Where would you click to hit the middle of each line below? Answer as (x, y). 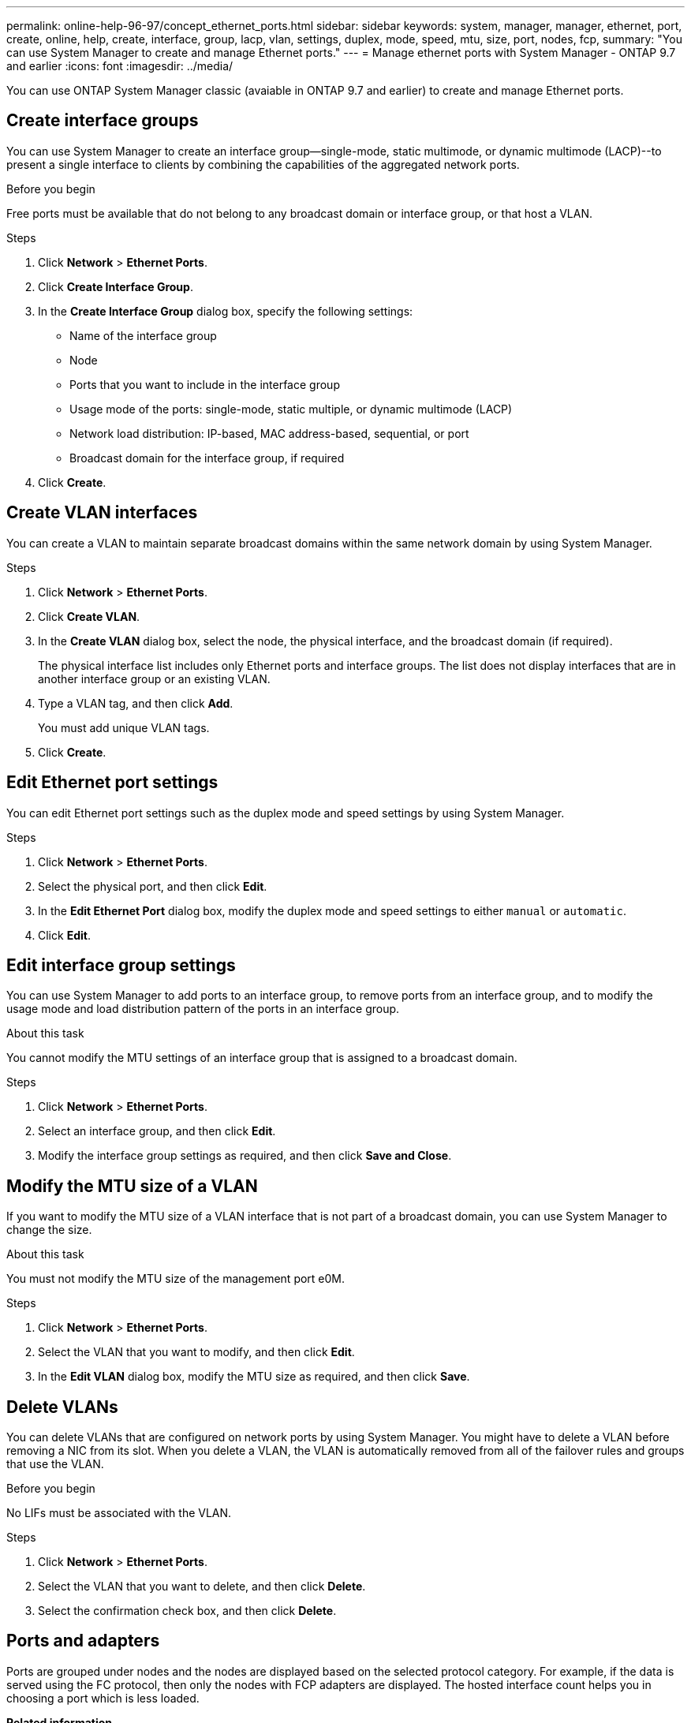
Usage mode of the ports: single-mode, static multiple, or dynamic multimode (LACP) (291, 409)
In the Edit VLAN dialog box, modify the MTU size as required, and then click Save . (254, 1377)
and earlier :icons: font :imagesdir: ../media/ (120, 66)
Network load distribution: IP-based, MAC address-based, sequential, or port (269, 433)
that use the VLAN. (55, 1464)
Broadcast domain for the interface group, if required (207, 458)
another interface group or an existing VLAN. (154, 678)
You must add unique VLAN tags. (124, 727)
